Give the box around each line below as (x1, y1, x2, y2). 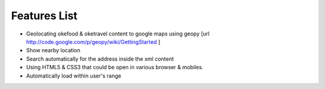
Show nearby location (26, 47, 81, 54)
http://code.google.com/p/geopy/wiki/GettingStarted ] (26, 38, 161, 45)
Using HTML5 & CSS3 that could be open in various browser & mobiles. (26, 64, 204, 71)
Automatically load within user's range (26, 72, 122, 79)
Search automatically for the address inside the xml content (26, 55, 174, 63)
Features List (11, 9, 78, 22)
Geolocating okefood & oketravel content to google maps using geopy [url (26, 30, 210, 37)
